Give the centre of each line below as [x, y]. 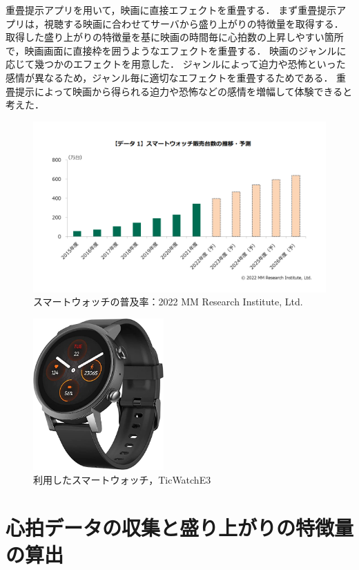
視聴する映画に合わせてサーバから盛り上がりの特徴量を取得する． [194, 23]
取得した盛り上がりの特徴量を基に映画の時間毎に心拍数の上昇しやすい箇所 [175, 37]
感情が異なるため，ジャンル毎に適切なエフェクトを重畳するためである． [169, 77]
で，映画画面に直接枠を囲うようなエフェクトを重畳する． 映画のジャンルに [176, 50]
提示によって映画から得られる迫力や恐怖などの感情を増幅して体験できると [184, 91]
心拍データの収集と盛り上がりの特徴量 [180, 527]
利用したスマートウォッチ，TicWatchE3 [122, 480]
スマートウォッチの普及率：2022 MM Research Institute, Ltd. [168, 302]
